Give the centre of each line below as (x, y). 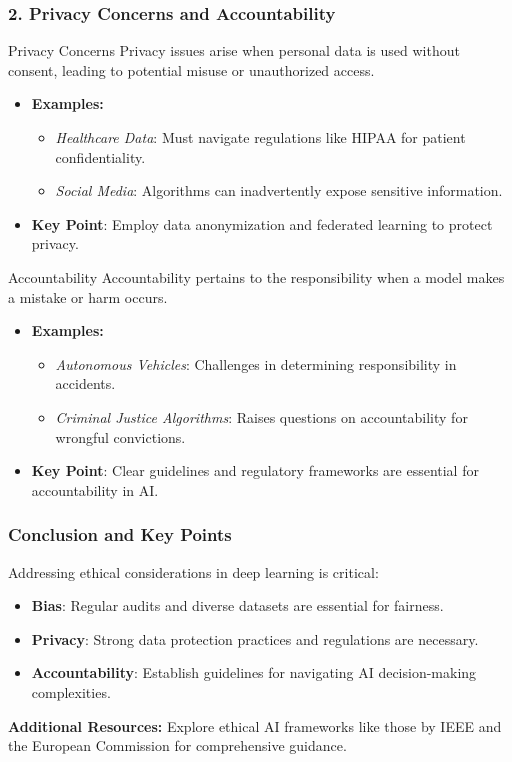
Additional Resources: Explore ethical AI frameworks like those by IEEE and (255, 725)
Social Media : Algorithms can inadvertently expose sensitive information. (279, 190)
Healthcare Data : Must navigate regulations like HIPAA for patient (260, 137)
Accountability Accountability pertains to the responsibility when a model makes (256, 276)
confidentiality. (100, 156)
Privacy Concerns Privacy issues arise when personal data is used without (234, 50)
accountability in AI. (95, 489)
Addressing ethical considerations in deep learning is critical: (193, 571)
